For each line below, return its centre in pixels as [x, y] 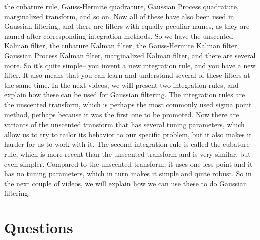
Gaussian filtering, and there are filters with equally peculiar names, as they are [127, 26]
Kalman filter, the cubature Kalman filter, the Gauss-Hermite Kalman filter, [122, 45]
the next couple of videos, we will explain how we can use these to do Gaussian [126, 183]
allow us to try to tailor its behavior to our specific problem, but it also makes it [128, 134]
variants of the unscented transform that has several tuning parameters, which [124, 124]
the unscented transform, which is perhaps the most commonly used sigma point [128, 104]
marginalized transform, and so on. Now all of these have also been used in [119, 16]
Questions [39, 228]
